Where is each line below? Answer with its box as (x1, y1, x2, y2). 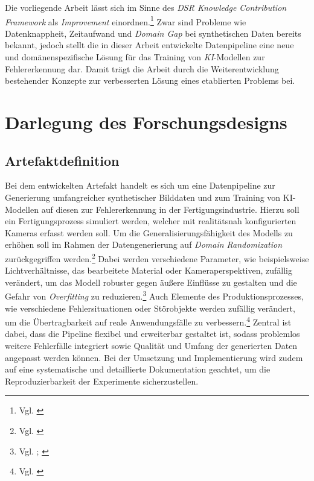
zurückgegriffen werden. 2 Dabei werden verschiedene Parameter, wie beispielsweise (5, 250, 309, 265)
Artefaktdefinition (5, 151, 120, 169)
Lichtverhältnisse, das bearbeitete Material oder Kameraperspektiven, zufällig (5, 264, 292, 277)
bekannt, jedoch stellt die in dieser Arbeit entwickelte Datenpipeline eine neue (5, 39, 294, 51)
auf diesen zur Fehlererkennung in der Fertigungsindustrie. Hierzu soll (41, 203, 300, 215)
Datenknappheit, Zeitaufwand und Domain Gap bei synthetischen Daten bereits (5, 27, 301, 39)
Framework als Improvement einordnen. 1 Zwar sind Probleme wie (5, 13, 246, 28)
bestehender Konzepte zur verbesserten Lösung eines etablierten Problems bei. (5, 74, 295, 87)
